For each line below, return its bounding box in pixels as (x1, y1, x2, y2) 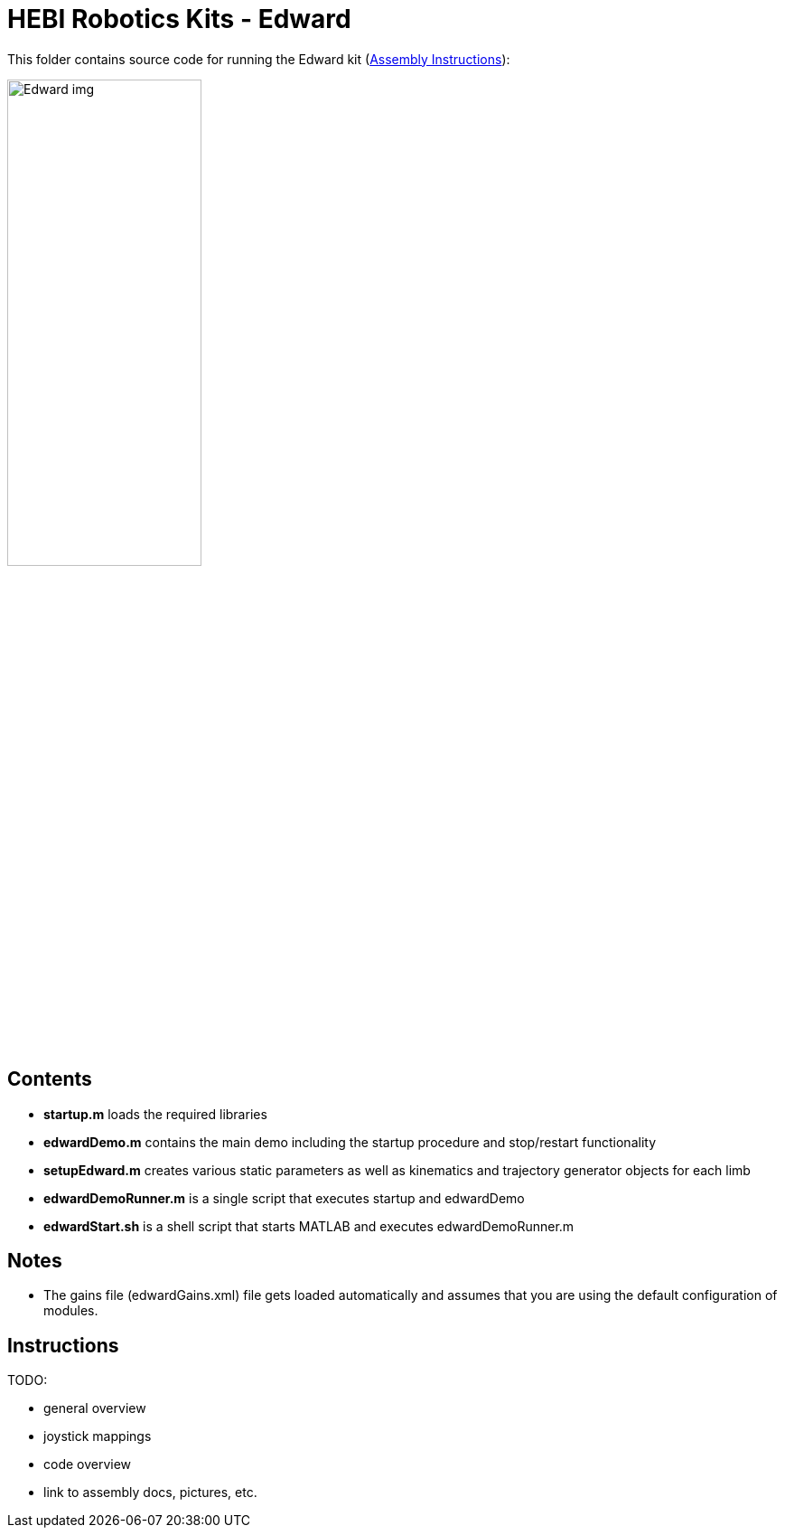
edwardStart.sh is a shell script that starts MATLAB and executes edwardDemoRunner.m (43, 1218, 575, 1234)
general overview (43, 1400, 146, 1417)
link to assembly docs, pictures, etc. (43, 1484, 257, 1501)
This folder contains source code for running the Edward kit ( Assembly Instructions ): (7, 51, 510, 67)
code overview (43, 1456, 132, 1473)
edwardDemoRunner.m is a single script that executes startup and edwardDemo (43, 1190, 525, 1206)
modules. (43, 1303, 98, 1319)
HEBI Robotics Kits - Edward (7, 4, 351, 34)
